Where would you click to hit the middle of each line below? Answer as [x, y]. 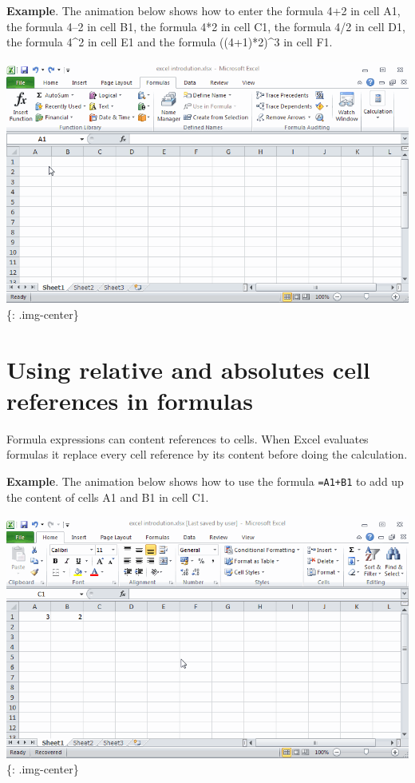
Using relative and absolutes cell [188, 369]
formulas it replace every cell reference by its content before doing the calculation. [207, 454]
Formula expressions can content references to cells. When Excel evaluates [188, 438]
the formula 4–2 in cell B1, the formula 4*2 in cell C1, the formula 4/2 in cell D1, [206, 26]
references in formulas [130, 400]
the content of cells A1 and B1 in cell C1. [108, 497]
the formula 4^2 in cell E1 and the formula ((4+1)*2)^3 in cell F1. [170, 42]
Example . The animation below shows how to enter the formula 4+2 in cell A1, [204, 10]
